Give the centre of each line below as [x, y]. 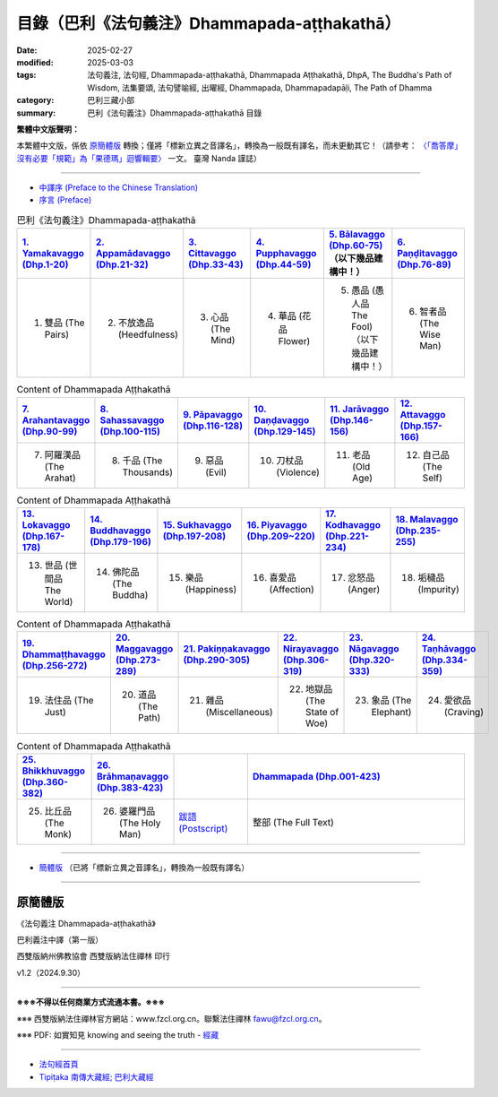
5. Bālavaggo [356, 235]
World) [59, 601]
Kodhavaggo [353, 524]
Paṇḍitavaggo [427, 254]
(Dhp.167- [43, 536]
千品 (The [142, 460]
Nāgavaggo [374, 649]
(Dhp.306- [306, 661]
